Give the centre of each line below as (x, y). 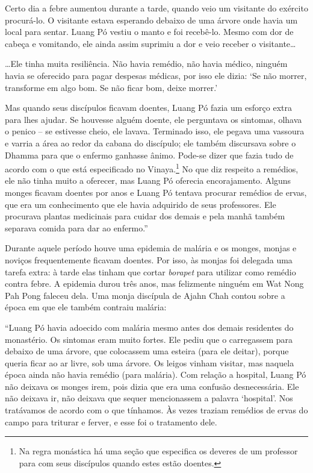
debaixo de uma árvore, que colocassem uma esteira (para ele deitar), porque (147, 351)
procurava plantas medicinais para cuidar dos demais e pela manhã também (145, 216)
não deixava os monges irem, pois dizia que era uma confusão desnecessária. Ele (152, 386)
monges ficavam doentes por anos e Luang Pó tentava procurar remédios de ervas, (156, 192)
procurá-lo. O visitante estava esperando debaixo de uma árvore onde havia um (151, 20)
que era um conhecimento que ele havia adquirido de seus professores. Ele (141, 204)
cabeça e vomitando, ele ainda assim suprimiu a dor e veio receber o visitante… (150, 43)
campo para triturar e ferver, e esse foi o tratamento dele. (111, 421)
